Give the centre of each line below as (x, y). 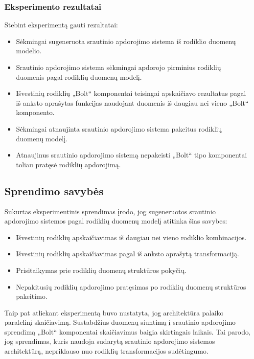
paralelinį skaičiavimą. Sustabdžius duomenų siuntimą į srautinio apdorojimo (120, 322)
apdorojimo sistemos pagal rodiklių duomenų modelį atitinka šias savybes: (116, 221)
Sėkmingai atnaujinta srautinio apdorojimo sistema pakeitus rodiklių (119, 128)
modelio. (29, 51)
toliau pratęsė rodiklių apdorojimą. (68, 164)
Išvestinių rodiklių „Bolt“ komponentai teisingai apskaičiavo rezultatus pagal (131, 93)
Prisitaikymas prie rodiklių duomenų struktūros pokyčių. (101, 270)
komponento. (35, 112)
